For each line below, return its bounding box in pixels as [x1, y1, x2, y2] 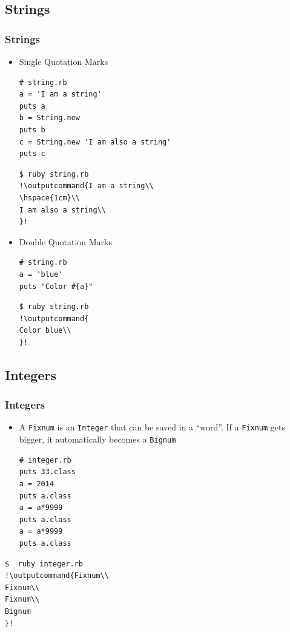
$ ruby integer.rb [5, 559, 83, 568]
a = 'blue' [19, 270, 63, 279]
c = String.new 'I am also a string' [19, 137, 171, 146]
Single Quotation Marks [19, 55, 108, 67]
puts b [19, 125, 45, 134]
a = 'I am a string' [19, 90, 102, 99]
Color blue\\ [19, 326, 71, 335]
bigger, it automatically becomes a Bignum [19, 433, 176, 446]
